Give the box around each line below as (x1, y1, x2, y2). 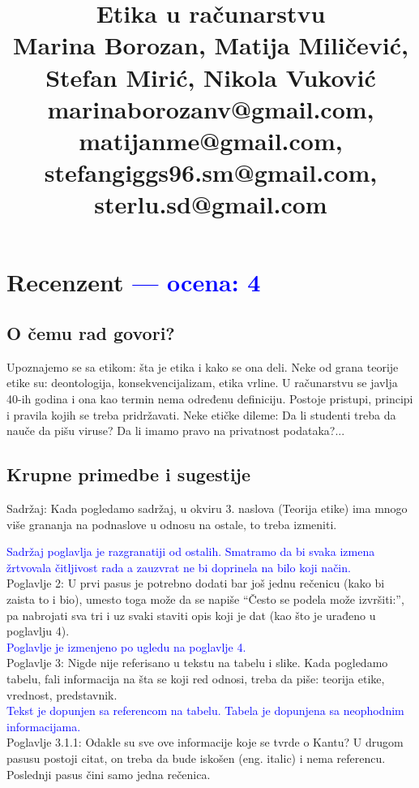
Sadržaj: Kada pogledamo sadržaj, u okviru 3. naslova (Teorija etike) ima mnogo (6, 500, 408, 517)
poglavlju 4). (6, 622, 70, 639)
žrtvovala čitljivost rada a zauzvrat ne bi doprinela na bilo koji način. (6, 558, 351, 575)
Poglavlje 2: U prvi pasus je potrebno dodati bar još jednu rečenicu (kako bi (6, 575, 385, 592)
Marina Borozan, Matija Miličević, (12, 28, 409, 62)
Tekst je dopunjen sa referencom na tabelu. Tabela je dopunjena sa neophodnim (6, 702, 404, 719)
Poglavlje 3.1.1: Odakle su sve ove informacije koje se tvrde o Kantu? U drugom (6, 734, 404, 751)
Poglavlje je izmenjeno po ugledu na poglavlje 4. (6, 638, 246, 655)
